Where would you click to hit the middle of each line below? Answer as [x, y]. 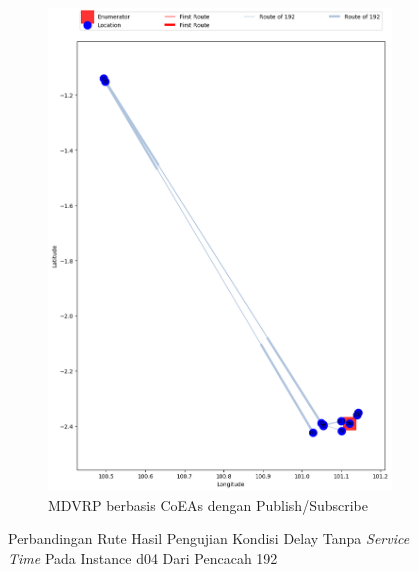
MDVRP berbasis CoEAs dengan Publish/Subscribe [208, 504]
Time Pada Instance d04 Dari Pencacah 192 [143, 557]
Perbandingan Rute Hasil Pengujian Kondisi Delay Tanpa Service [209, 538]
